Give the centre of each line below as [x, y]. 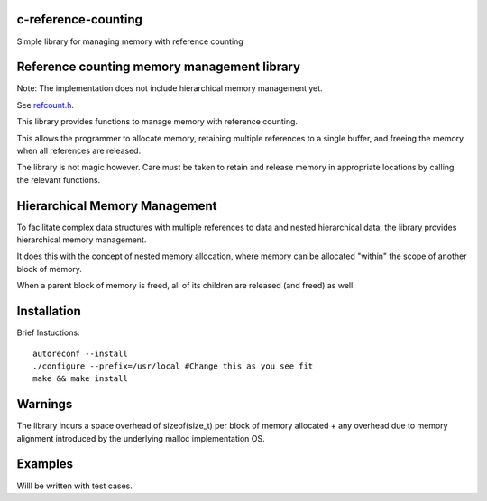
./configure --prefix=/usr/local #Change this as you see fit [173, 366]
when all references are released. [79, 150]
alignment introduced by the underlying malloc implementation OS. [141, 438]
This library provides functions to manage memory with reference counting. [157, 122]
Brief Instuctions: [48, 332]
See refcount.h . [46, 105]
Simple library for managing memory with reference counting [130, 41]
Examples [45, 464]
